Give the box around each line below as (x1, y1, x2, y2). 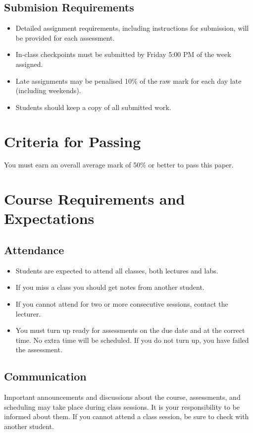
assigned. (15, 58, 43, 69)
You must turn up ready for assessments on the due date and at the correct (15, 325, 245, 335)
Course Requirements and (4, 189, 185, 209)
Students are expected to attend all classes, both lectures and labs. (15, 265, 218, 275)
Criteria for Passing (4, 131, 141, 151)
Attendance (4, 242, 64, 258)
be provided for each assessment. (15, 32, 115, 43)
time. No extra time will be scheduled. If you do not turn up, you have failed (15, 334, 249, 345)
